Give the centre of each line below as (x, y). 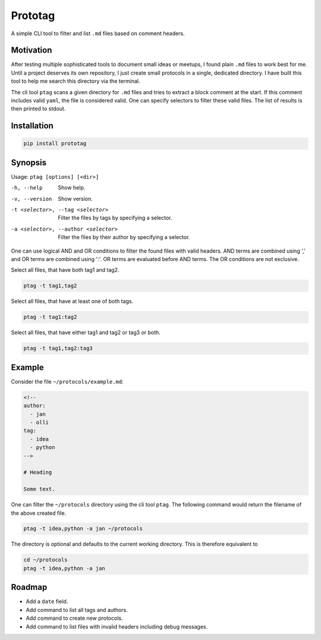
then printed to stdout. (38, 109)
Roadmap (29, 587)
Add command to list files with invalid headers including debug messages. (117, 626)
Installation (32, 126)
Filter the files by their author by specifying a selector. (124, 237)
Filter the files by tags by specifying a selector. (115, 218)
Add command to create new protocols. (74, 618)
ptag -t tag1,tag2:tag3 (58, 348)
